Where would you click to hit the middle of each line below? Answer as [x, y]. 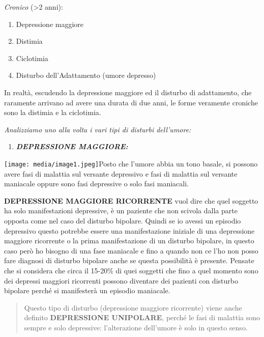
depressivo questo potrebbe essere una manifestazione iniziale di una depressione [129, 230]
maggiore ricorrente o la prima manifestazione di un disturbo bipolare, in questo [129, 241]
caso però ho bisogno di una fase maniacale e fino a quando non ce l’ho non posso [131, 250]
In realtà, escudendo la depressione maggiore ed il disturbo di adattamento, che [128, 92]
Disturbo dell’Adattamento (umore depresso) [86, 75]
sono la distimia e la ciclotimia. [53, 112]
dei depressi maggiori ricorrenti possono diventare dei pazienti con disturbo [121, 280]
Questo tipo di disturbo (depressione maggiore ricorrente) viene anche [133, 307]
